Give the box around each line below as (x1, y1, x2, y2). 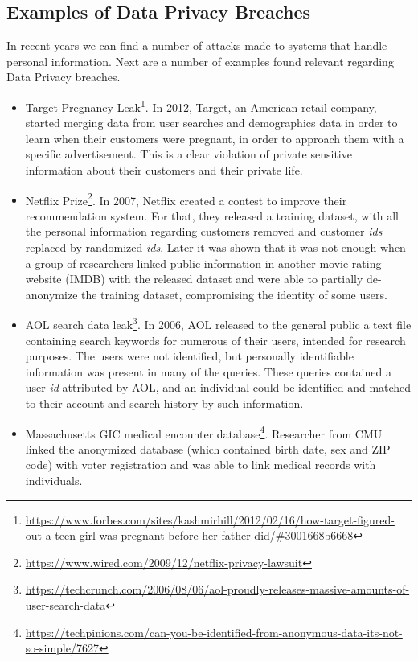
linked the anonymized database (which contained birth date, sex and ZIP (25, 440, 391, 457)
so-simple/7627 (25, 639, 99, 656)
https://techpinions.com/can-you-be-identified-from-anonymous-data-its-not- (25, 623, 403, 640)
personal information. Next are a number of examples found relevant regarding (6, 52, 394, 69)
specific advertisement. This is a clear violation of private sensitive (25, 146, 352, 162)
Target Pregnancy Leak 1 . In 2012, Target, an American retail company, (25, 96, 377, 115)
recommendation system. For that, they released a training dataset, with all (25, 207, 400, 224)
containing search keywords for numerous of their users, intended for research (25, 331, 406, 348)
